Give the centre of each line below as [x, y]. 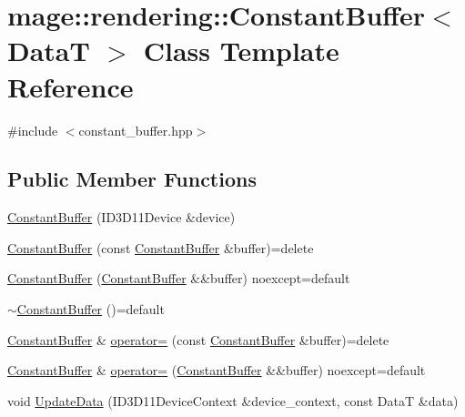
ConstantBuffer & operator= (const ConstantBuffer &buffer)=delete [198, 339]
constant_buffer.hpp [136, 130]
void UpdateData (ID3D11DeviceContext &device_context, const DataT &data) [233, 400]
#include [33, 130]
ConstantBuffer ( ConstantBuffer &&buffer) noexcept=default [179, 278]
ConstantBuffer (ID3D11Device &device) [121, 217]
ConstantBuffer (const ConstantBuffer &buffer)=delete [161, 247]
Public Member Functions [132, 179]
